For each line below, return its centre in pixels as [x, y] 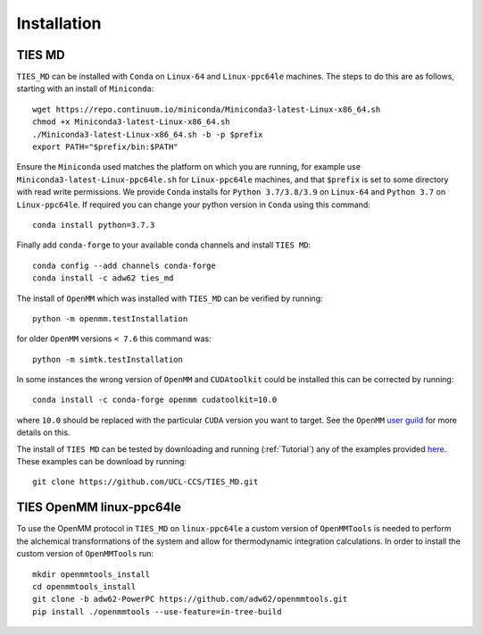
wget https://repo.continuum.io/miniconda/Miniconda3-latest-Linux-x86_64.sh [207, 109]
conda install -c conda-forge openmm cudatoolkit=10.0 [155, 400]
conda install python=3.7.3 [94, 225]
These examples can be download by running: [102, 462]
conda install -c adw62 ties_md [103, 278]
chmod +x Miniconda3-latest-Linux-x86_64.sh [132, 122]
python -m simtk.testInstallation [108, 359]
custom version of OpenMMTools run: [85, 554]
